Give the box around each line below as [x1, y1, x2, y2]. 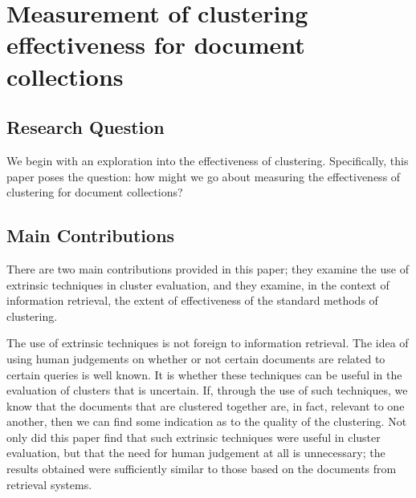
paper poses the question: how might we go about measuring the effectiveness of [6, 168, 401, 184]
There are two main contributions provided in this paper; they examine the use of [6, 260, 409, 277]
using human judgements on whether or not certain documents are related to [6, 350, 385, 366]
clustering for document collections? [6, 184, 183, 200]
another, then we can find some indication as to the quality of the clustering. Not [6, 413, 407, 430]
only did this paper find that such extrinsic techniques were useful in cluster [6, 428, 381, 445]
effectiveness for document [6, 28, 305, 61]
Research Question [6, 115, 165, 140]
